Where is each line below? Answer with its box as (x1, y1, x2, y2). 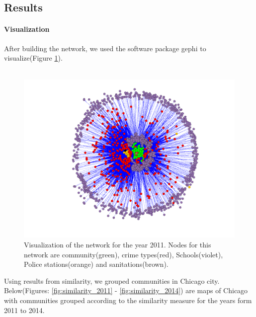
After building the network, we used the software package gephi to (4, 43, 206, 53)
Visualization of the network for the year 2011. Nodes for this (24, 239, 211, 249)
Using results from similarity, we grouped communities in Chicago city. (4, 275, 220, 286)
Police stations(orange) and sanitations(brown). (24, 259, 169, 269)
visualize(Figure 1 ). (4, 53, 63, 63)
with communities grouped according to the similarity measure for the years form (4, 295, 252, 305)
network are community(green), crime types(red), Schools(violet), (24, 249, 223, 259)
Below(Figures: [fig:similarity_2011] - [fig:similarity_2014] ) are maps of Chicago (4, 285, 248, 296)
